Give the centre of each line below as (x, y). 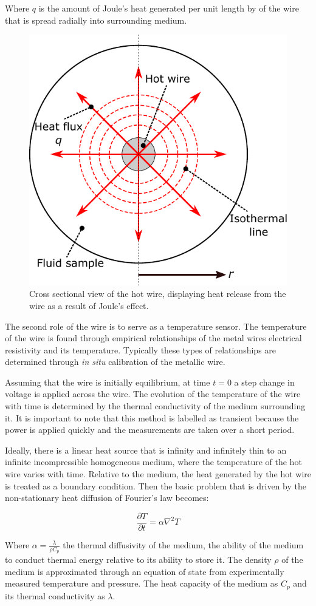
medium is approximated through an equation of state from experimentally (145, 571)
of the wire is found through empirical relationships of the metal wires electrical (153, 338)
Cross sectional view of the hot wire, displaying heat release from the (158, 294)
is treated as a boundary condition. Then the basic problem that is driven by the (156, 485)
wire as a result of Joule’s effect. (89, 305)
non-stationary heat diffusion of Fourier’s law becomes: (107, 498)
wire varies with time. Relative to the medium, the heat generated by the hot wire (158, 474)
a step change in (264, 382)
